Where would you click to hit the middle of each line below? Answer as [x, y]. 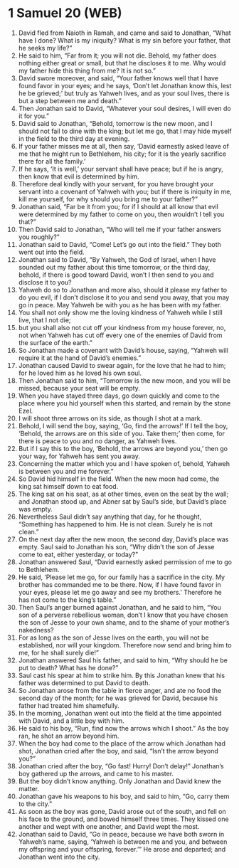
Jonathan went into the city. [59, 857]
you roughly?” [39, 237]
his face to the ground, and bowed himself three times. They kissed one [124, 819]
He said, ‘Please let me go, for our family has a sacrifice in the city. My [122, 577]
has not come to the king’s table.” [67, 600]
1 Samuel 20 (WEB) [65, 13]
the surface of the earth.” [55, 342]
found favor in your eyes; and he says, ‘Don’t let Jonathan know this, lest [125, 85]
